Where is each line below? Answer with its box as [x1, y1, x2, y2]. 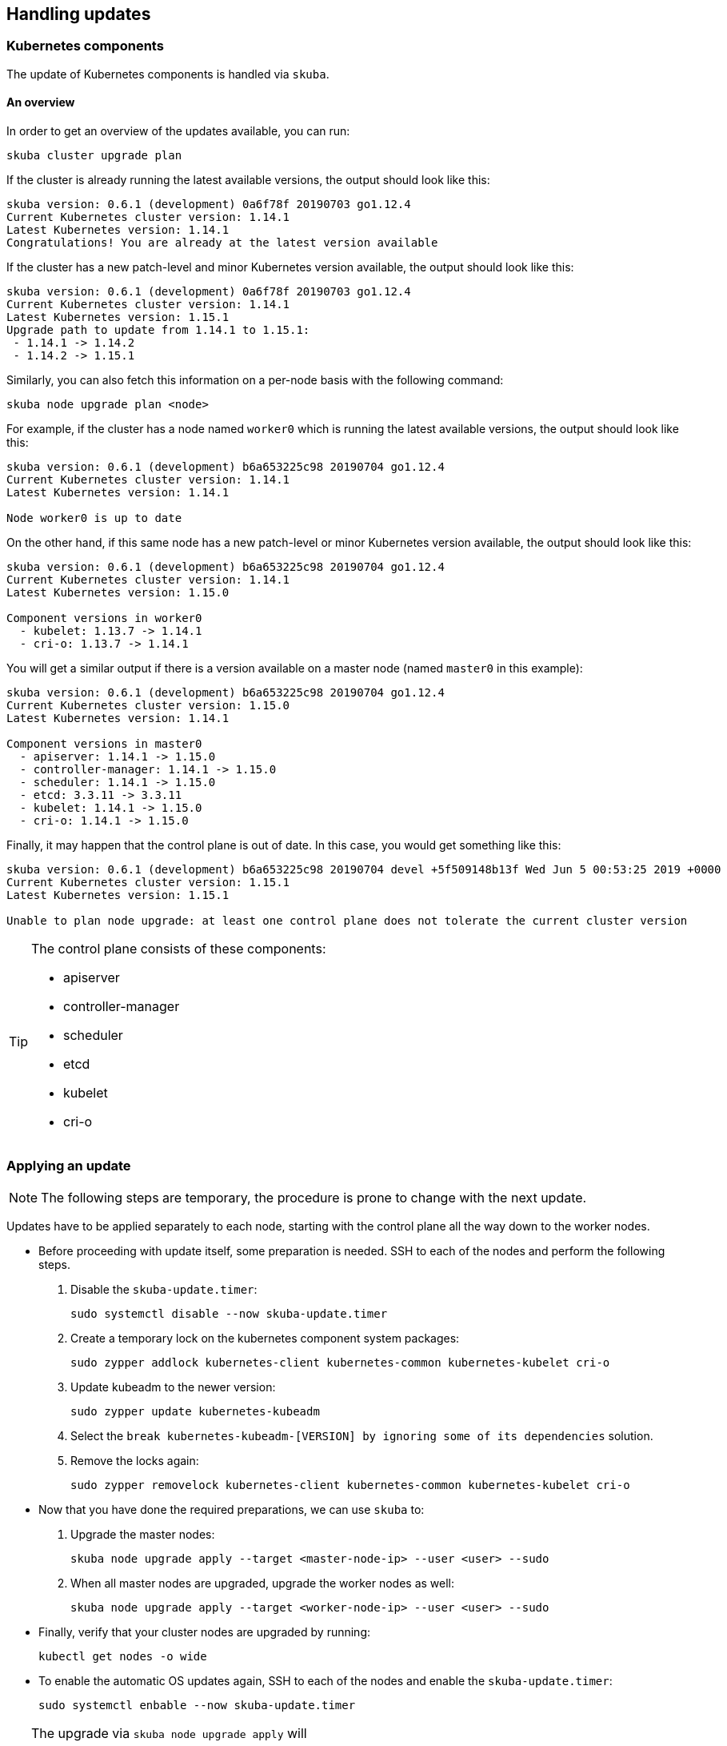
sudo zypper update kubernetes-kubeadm [70, 1404, 320, 1418]
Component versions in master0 [6, 737, 202, 751]
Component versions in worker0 [6, 612, 202, 625]
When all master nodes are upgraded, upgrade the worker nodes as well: [70, 1575, 455, 1590]
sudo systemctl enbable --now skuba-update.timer [38, 1698, 356, 1712]
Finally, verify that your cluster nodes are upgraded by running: [38, 1624, 371, 1639]
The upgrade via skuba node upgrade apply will [31, 1724, 307, 1741]
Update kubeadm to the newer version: [70, 1379, 276, 1394]
